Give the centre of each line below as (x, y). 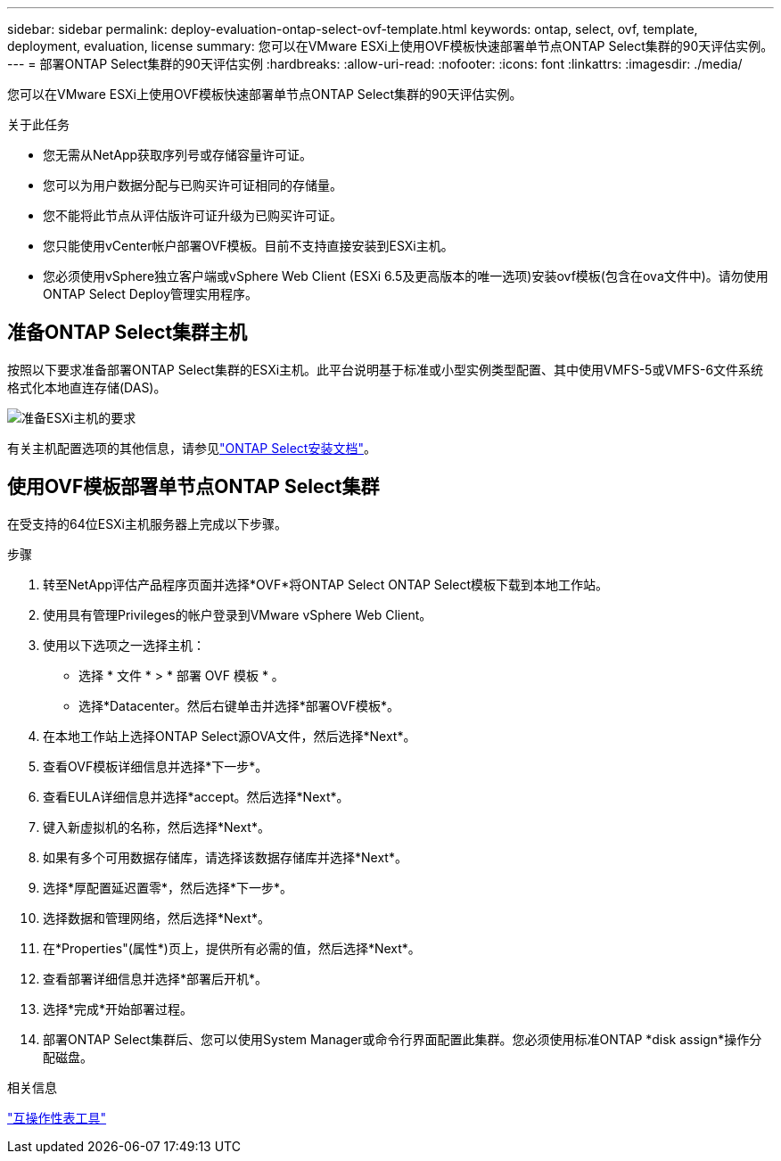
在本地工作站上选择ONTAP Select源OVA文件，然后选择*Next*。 (230, 736)
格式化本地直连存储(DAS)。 (87, 387)
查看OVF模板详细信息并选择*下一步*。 (156, 766)
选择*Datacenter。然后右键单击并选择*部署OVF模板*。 (239, 705)
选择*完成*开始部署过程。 (118, 1009)
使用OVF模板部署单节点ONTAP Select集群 (193, 487)
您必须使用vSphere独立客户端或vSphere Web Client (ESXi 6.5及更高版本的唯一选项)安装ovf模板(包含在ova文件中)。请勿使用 (406, 276)
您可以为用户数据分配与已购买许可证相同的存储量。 (193, 185)
